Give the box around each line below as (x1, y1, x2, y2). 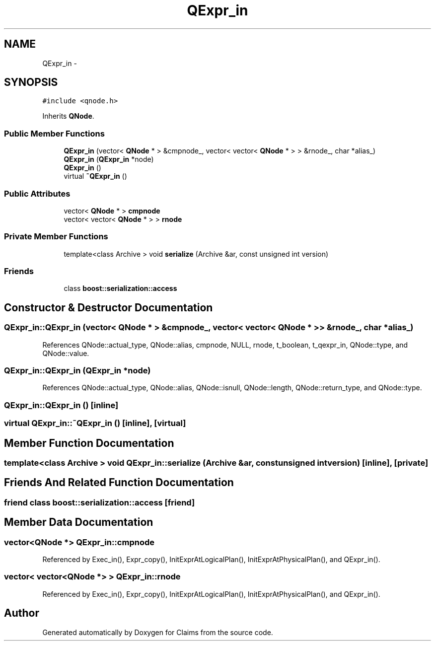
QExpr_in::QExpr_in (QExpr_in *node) (4, 365, 151, 376)
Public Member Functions (4, 128, 105, 139)
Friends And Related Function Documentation (4, 476, 234, 489)
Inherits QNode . (42, 112, 94, 121)
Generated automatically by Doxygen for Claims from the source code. (42, 628, 273, 637)
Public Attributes (4, 188, 71, 199)
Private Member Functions (4, 231, 108, 242)
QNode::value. (42, 349, 89, 358)
